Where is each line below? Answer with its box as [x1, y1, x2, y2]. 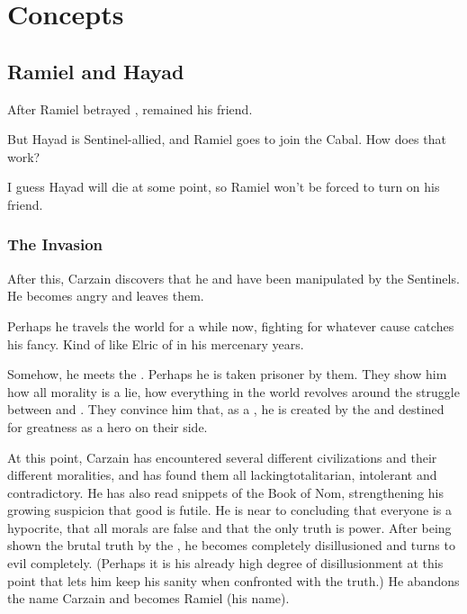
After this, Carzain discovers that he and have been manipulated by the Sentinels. [7, 268, 460, 287]
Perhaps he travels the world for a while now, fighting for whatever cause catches [7, 316, 454, 335]
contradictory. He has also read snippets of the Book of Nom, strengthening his [7, 483, 444, 501]
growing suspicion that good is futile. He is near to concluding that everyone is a [7, 501, 453, 519]
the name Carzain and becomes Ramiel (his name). [7, 589, 290, 608]
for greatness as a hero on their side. [7, 417, 208, 436]
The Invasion [7, 233, 103, 256]
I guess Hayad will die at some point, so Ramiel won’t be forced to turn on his [7, 177, 440, 196]
